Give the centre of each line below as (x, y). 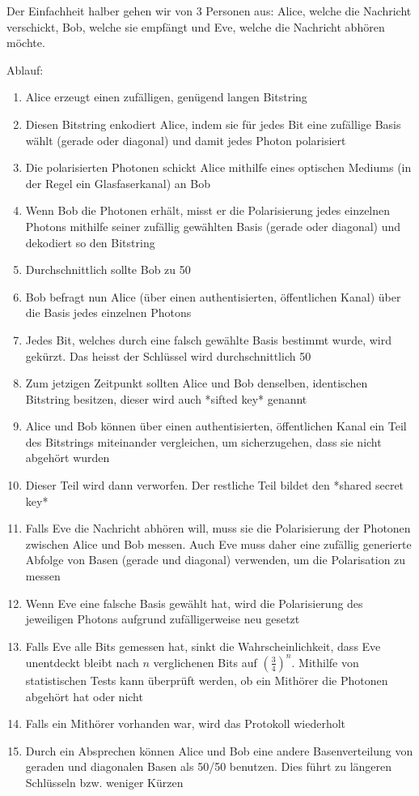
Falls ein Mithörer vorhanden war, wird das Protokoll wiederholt (186, 723)
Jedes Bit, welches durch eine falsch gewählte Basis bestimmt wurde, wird (208, 339)
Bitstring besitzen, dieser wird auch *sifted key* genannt (166, 398)
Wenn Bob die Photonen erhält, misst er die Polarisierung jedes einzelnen (208, 210)
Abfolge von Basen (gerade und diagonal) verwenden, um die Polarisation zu (216, 560)
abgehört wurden (68, 458)
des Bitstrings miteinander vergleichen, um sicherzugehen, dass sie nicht (203, 441)
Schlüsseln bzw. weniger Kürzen (104, 782)
